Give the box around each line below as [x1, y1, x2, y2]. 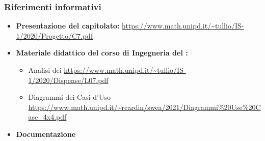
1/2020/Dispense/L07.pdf [28, 74, 109, 85]
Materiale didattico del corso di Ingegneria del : [16, 47, 188, 58]
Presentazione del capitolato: [16, 20, 120, 31]
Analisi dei [28, 65, 62, 75]
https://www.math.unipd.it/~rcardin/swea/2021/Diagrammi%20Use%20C [28, 101, 261, 112]
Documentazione [16, 128, 76, 139]
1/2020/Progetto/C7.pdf [16, 30, 93, 41]
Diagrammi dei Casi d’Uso [28, 92, 111, 102]
